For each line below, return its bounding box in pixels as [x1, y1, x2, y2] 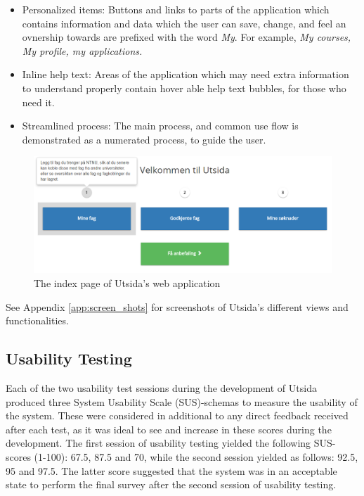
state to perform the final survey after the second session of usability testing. [6, 477, 337, 492]
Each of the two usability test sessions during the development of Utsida [6, 380, 317, 395]
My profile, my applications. [22, 43, 143, 58]
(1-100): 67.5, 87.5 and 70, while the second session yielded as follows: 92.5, [34, 449, 358, 464]
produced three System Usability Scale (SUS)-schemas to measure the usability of [6, 394, 358, 409]
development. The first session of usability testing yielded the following [6, 435, 311, 450]
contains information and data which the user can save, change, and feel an [22, 15, 346, 30]
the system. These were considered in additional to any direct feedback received [6, 408, 349, 423]
